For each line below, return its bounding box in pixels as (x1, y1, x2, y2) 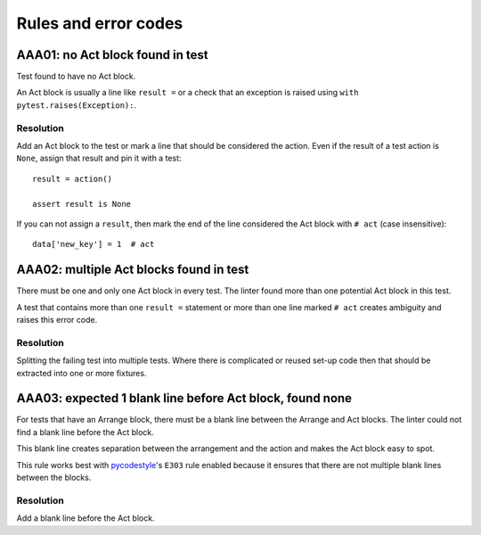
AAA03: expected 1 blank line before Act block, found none (16, 391, 352, 406)
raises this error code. (16, 315, 98, 325)
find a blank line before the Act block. (16, 426, 155, 437)
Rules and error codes (16, 13, 183, 33)
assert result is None (32, 199, 132, 209)
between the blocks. (16, 473, 92, 483)
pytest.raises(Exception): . (16, 99, 137, 111)
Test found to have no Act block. (16, 71, 136, 82)
